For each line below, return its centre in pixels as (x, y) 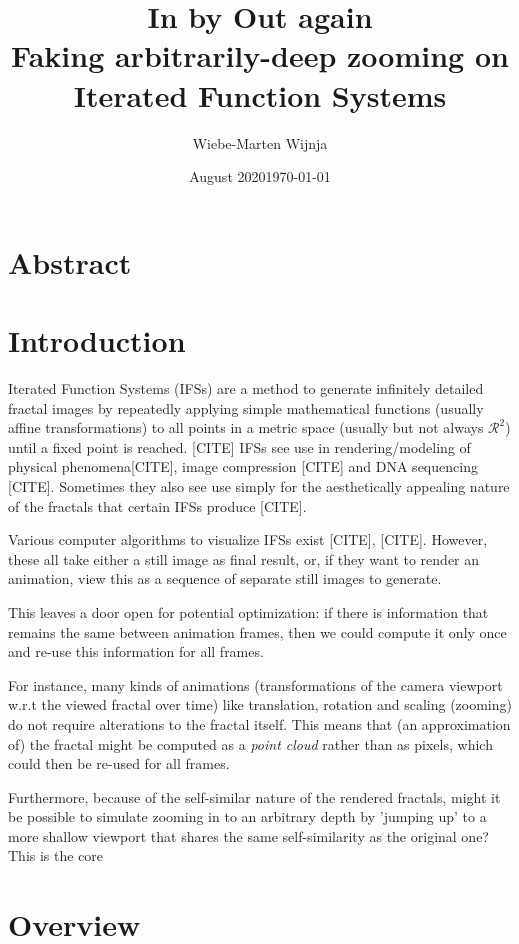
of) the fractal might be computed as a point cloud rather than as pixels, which (250, 743)
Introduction (97, 340)
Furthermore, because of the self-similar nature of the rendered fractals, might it (254, 796)
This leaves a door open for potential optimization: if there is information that (248, 611)
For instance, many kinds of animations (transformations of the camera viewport (255, 684)
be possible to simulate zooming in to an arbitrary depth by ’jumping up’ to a (247, 816)
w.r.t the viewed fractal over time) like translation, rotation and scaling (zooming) (260, 704)
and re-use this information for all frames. (136, 651)
